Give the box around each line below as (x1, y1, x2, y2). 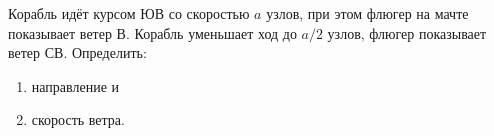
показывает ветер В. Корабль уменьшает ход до (8, 22, 297, 43)
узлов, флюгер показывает (327, 22, 487, 43)
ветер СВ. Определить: (8, 42, 147, 63)
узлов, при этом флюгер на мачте (266, 3, 469, 23)
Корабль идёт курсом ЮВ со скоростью (8, 3, 250, 23)
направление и (31, 75, 120, 96)
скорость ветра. (31, 109, 125, 130)
